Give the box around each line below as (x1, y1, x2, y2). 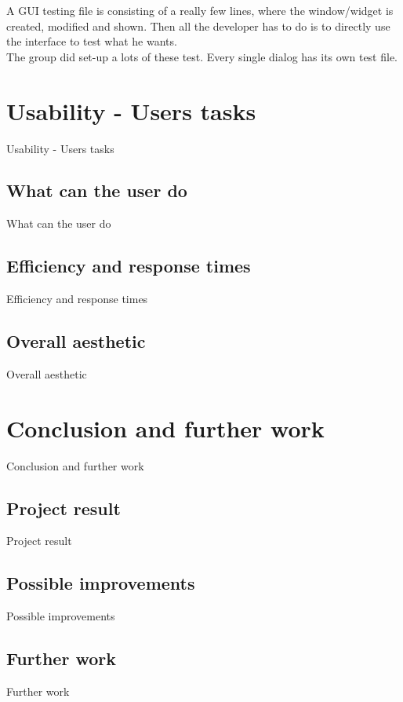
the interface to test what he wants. (6, 33, 177, 49)
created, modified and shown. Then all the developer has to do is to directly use (6, 17, 390, 34)
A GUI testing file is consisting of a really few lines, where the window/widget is (6, 2, 394, 18)
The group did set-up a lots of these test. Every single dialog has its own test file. (6, 48, 398, 64)
